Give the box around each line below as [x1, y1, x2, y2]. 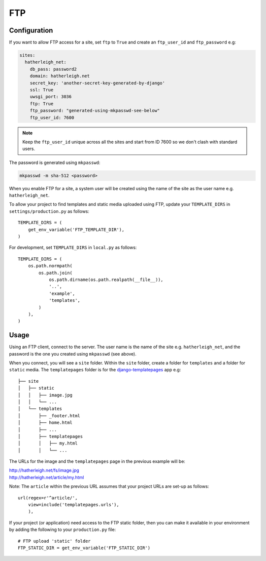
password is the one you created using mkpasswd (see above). [9, 351, 136, 357]
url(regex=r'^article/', [18, 495, 78, 501]
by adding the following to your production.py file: [9, 526, 116, 533]
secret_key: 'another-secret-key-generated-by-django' [30, 80, 165, 86]
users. [22, 146, 35, 152]
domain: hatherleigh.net [30, 73, 90, 79]
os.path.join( [38, 270, 73, 276]
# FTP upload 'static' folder [18, 538, 91, 544]
